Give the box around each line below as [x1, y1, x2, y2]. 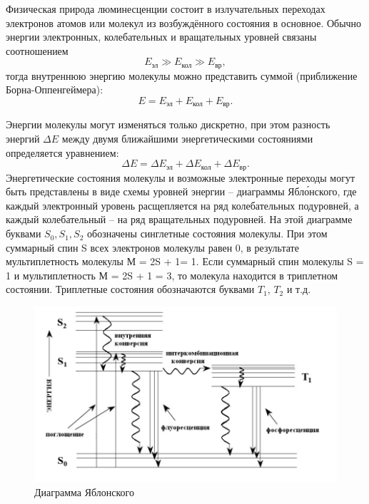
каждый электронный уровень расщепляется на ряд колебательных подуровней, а [6, 197, 359, 212]
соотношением [6, 43, 69, 58]
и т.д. [286, 282, 311, 297]
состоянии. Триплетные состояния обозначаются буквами [6, 282, 255, 297]
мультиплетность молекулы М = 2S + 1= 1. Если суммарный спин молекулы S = [6, 254, 364, 269]
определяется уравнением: [6, 145, 119, 160]
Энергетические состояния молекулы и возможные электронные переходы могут [6, 170, 355, 185]
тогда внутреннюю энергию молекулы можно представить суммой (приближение [6, 68, 358, 83]
